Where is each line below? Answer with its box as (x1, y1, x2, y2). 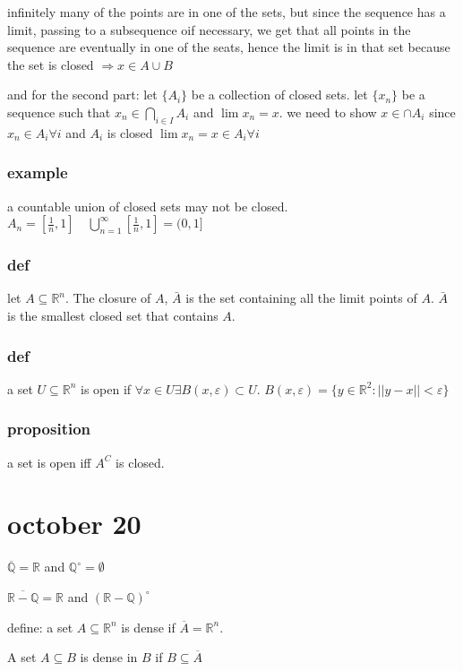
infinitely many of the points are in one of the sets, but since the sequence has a (7, 3, 446, 21)
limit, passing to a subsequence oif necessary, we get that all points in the (7, 20, 411, 39)
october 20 (7, 505, 141, 542)
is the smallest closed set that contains (7, 305, 219, 324)
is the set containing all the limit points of (185, 288, 417, 307)
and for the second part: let (7, 85, 158, 104)
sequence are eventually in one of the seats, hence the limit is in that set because (7, 38, 450, 56)
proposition (7, 417, 91, 440)
